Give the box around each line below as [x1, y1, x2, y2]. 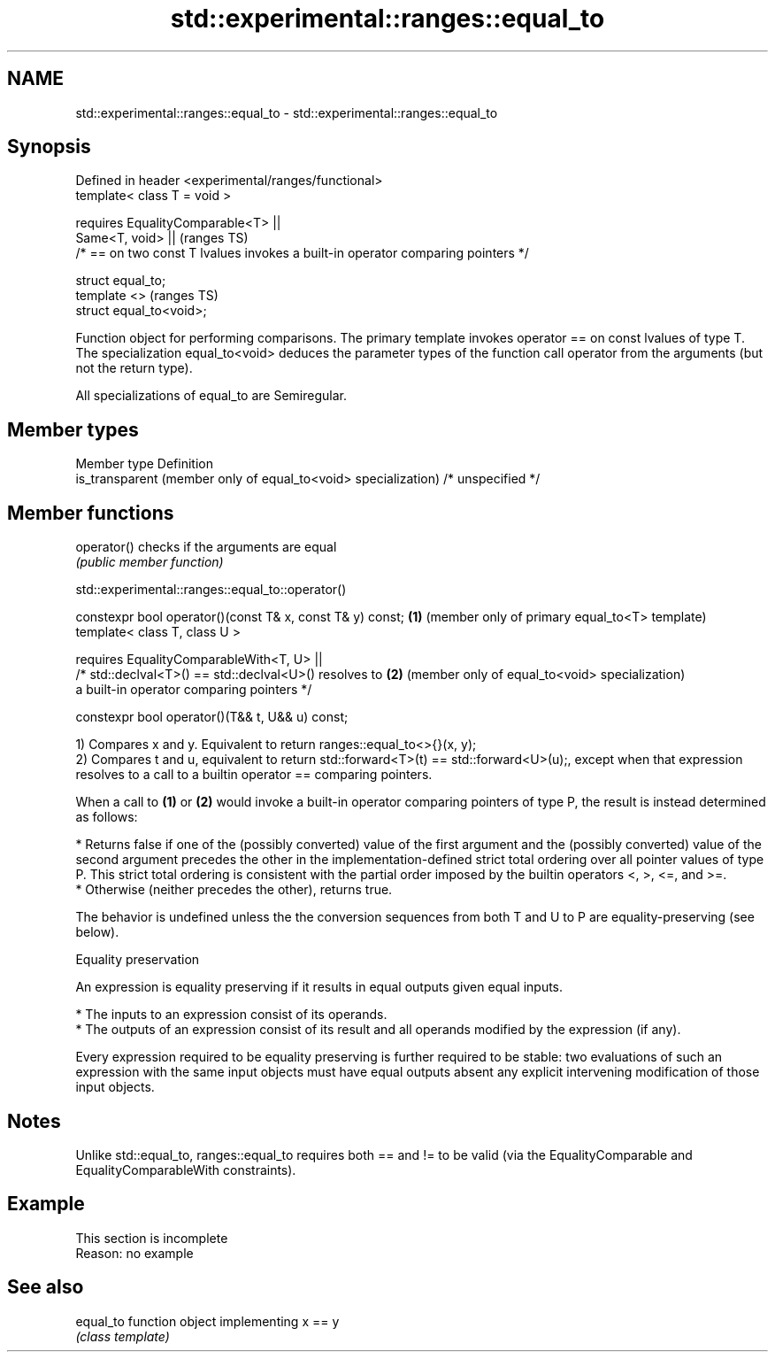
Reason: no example [75, 1245, 194, 1261]
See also [7, 1276, 84, 1299]
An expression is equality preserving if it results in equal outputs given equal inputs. [75, 979, 564, 995]
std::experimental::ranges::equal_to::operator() [75, 582, 347, 598]
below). [75, 924, 119, 940]
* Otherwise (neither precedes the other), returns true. [75, 882, 393, 898]
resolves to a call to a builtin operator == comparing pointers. [75, 767, 433, 783]
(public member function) [75, 554, 224, 570]
